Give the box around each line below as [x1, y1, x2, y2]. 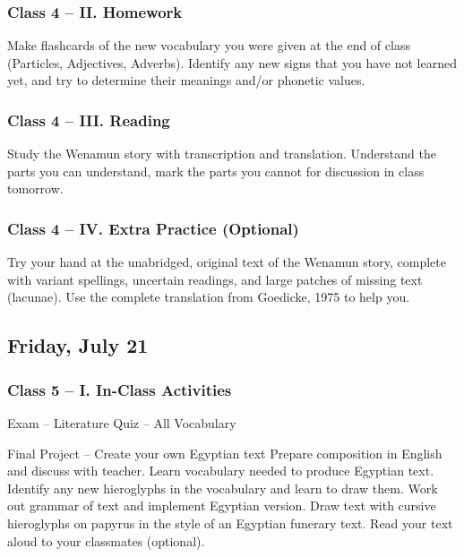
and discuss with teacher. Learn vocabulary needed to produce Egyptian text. [7, 461, 434, 480]
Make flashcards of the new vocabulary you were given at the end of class [7, 36, 410, 55]
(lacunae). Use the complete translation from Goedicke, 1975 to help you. [7, 287, 410, 306]
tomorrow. [7, 179, 64, 198]
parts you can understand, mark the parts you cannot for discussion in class [7, 161, 425, 180]
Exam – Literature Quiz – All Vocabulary [7, 414, 236, 432]
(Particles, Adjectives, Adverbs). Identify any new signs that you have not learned [7, 53, 457, 72]
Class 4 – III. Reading [7, 108, 170, 131]
